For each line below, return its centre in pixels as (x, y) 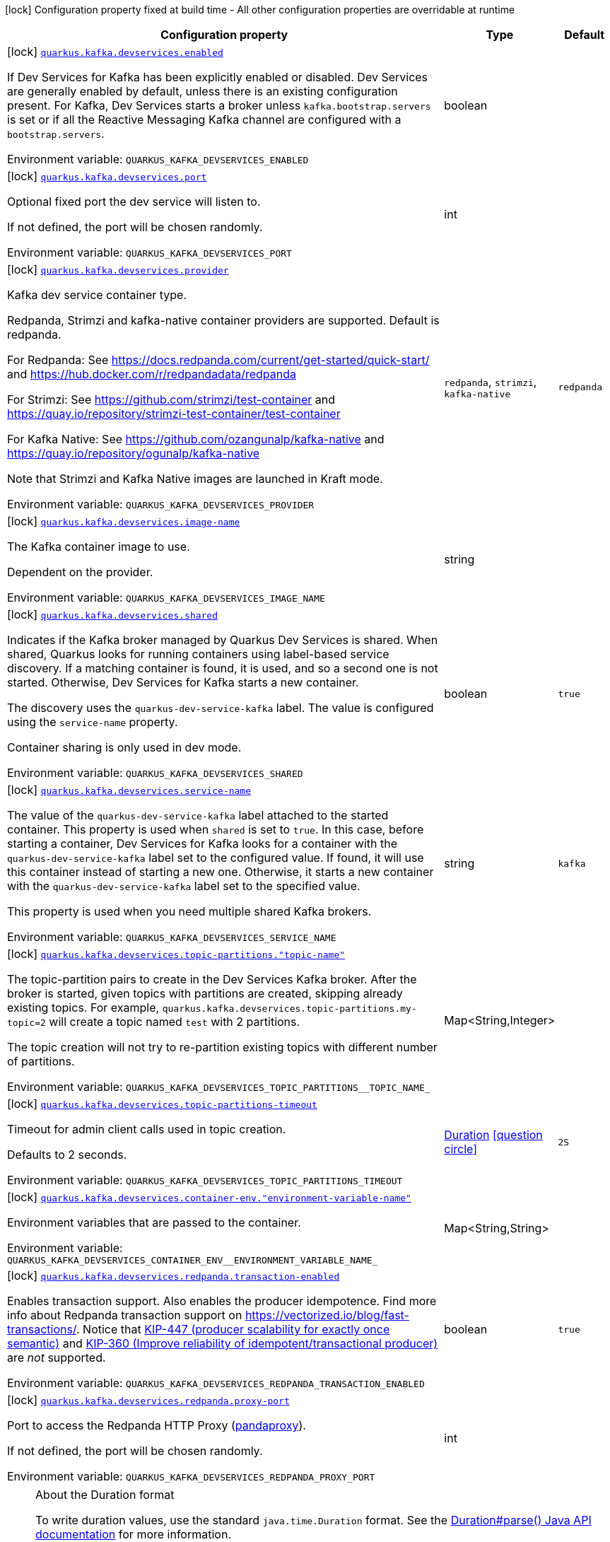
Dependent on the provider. (80, 572)
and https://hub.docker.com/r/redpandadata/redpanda (152, 374)
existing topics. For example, (83, 1007)
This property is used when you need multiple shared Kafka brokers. (189, 911)
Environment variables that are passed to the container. (154, 1222)
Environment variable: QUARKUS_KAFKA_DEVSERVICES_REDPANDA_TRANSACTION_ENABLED (216, 1383)
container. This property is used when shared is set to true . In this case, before (216, 829)
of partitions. (41, 1061)
